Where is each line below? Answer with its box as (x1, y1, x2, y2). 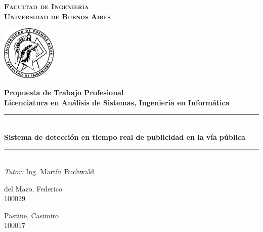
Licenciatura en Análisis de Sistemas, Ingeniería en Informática (4, 97, 230, 107)
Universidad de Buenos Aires (4, 11, 111, 21)
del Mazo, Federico (4, 183, 62, 194)
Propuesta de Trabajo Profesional (4, 87, 124, 98)
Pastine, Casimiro (4, 210, 59, 220)
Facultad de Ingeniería (4, 1, 89, 11)
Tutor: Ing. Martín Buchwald (4, 166, 94, 177)
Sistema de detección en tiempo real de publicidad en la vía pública (4, 131, 245, 142)
